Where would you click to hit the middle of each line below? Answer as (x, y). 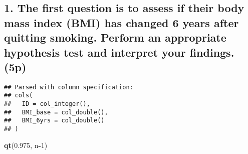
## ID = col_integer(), (47, 104)
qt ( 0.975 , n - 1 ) (26, 145)
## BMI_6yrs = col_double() (54, 121)
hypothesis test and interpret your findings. (119, 52)
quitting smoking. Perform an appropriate (115, 37)
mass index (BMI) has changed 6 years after (121, 22)
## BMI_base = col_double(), (56, 112)
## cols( (19, 96)
